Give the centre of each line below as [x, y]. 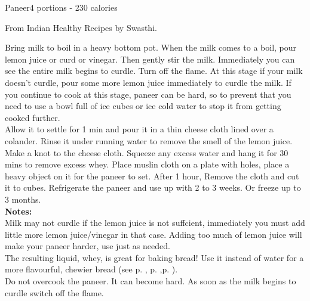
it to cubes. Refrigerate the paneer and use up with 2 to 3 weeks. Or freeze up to [153, 187]
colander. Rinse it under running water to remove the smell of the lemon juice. [149, 140]
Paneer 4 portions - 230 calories [61, 7]
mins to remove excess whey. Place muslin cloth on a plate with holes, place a [147, 164]
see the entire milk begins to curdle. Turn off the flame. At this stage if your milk [154, 71]
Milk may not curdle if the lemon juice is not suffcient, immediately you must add [155, 223]
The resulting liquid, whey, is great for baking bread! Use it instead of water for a [154, 257]
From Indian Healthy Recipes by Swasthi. [81, 27]
